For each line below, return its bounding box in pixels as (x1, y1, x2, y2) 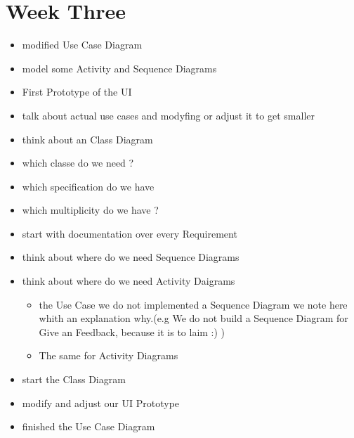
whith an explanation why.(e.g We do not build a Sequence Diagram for (39, 311, 348, 326)
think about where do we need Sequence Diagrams (22, 250, 240, 264)
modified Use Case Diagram (22, 37, 143, 52)
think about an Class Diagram (22, 131, 153, 146)
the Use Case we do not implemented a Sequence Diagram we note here (39, 297, 348, 311)
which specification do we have (22, 179, 155, 193)
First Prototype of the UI (22, 84, 132, 99)
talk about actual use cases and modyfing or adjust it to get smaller (22, 108, 315, 122)
